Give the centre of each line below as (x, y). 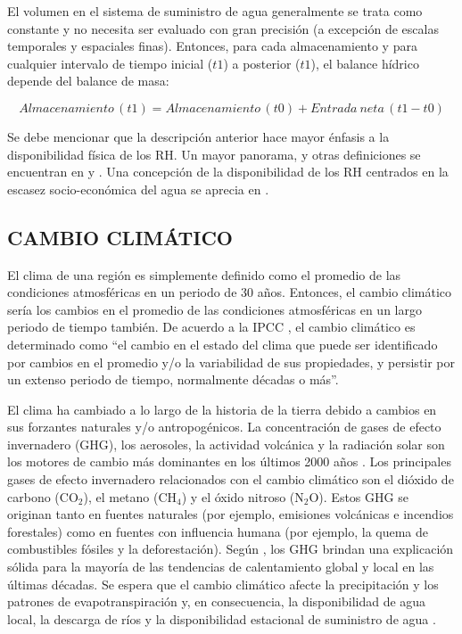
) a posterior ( (262, 63)
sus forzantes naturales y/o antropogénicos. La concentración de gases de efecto (224, 427)
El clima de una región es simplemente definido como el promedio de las (204, 274)
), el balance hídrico (365, 63)
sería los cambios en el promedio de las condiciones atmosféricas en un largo (214, 309)
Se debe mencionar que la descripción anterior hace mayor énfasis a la (198, 136)
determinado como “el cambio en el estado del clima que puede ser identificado (223, 344)
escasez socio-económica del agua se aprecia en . (138, 189)
